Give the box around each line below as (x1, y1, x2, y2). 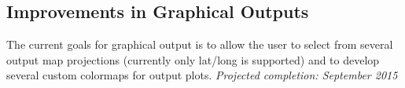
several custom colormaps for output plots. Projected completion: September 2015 (6, 67, 398, 83)
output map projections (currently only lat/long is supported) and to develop (6, 51, 380, 68)
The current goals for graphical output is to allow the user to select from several (6, 36, 393, 53)
